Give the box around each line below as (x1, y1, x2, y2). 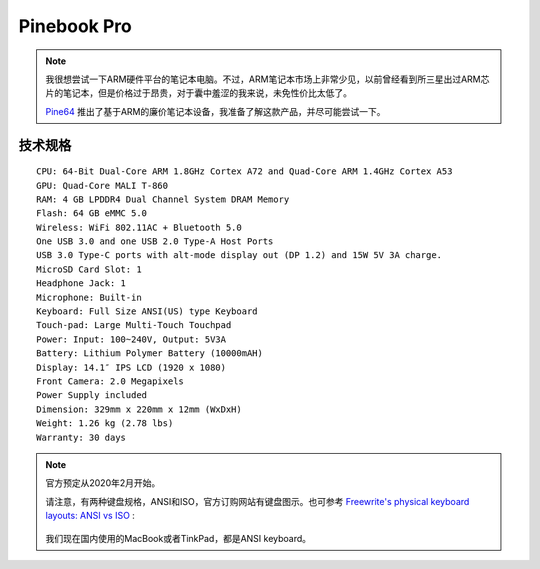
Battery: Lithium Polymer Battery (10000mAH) (36, 348, 264, 359)
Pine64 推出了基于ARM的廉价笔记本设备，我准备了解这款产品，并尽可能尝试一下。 (45, 105, 386, 117)
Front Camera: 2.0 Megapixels (36, 375, 185, 387)
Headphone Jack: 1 (36, 278, 127, 289)
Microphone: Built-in (36, 291, 142, 303)
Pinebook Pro (18, 15, 132, 37)
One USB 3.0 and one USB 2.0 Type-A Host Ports (36, 236, 274, 247)
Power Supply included (36, 390, 148, 401)
